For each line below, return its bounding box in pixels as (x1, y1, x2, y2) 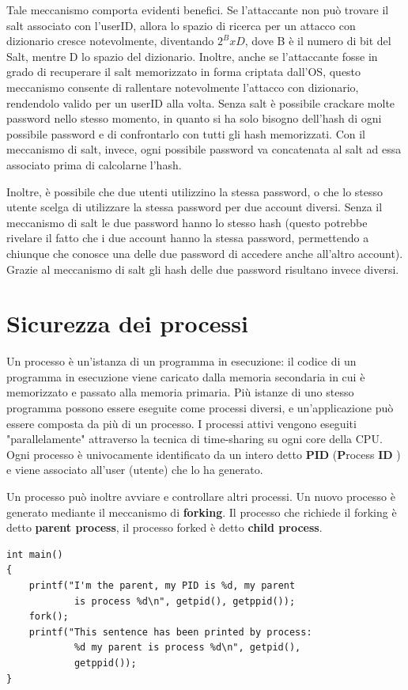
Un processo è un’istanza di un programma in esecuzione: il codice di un (6, 353, 357, 370)
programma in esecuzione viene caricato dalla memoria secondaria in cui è (6, 368, 365, 385)
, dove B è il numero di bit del (244, 32, 391, 49)
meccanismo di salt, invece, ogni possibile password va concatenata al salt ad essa (6, 141, 402, 157)
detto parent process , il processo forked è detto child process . (6, 519, 323, 536)
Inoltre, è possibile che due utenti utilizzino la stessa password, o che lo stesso (6, 183, 383, 199)
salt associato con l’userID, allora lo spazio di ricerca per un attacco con (6, 17, 356, 33)
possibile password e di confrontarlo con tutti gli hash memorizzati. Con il (6, 125, 365, 142)
